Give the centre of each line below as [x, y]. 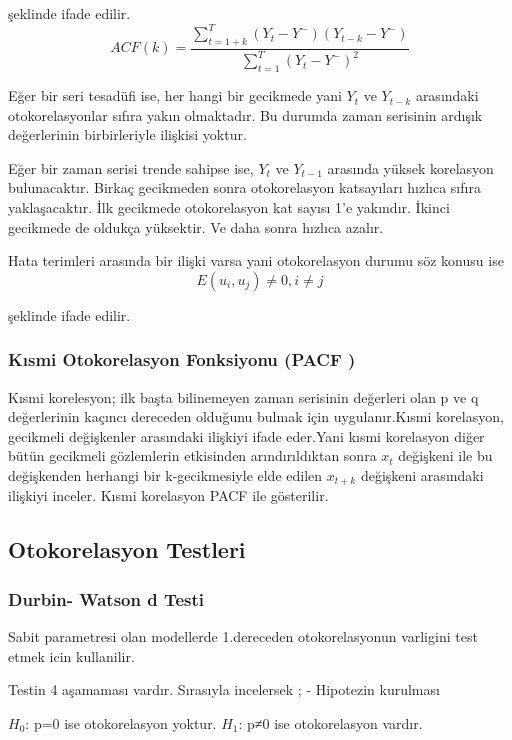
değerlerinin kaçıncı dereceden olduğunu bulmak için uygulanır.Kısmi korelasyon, [256, 416]
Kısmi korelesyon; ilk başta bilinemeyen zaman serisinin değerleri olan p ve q [243, 396]
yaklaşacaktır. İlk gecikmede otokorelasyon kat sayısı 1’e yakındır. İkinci [229, 207]
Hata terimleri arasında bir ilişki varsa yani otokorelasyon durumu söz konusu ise [256, 260]
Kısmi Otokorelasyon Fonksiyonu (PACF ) [182, 359]
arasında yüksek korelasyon [410, 167]
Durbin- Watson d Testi [106, 598]
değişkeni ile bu [445, 455]
